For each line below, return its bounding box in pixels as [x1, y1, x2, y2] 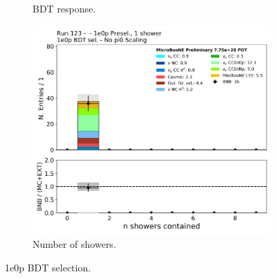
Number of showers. [33, 237, 116, 251]
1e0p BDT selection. [5, 260, 91, 274]
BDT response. [33, 1, 96, 15]
